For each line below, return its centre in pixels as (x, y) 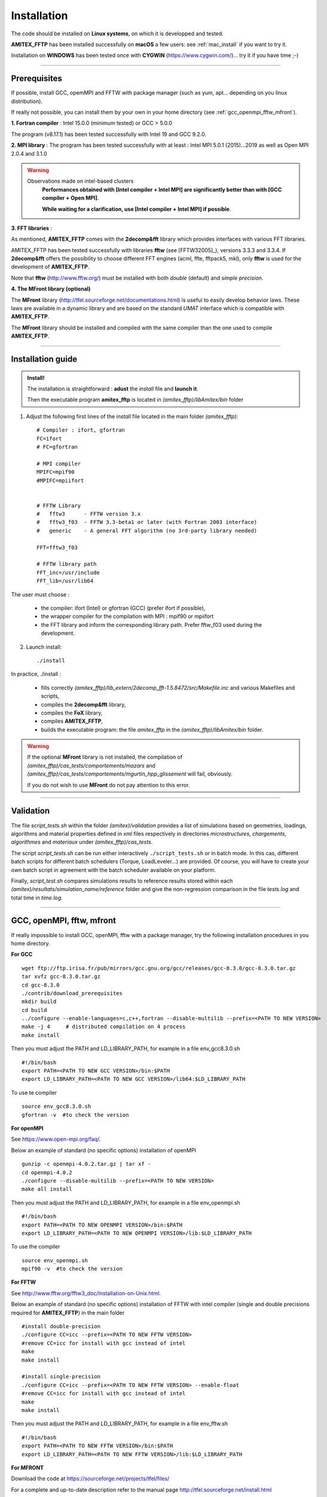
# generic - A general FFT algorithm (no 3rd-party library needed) (147, 531)
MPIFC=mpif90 (56, 472)
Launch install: (44, 647)
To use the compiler (36, 1247)
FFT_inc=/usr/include (68, 572)
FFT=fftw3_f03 (57, 547)
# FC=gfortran (57, 447)
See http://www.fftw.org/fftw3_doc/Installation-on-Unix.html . (86, 1293)
